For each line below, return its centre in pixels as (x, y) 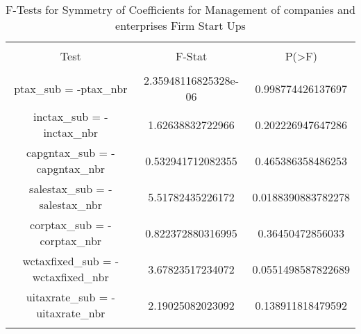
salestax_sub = (67, 189)
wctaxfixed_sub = (67, 261)
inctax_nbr (71, 132)
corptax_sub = (67, 225)
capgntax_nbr (71, 168)
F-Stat (191, 56)
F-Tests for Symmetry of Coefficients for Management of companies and (180, 9)
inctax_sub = (67, 116)
